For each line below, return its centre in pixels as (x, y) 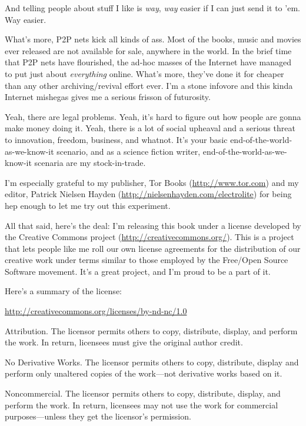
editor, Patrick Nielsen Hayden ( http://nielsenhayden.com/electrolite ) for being (148, 194)
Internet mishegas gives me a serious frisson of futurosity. (108, 97)
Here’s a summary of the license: (63, 291)
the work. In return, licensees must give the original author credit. (124, 342)
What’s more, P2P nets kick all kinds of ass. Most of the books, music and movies (153, 39)
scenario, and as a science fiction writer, (129, 151)
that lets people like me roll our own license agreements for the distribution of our (153, 248)
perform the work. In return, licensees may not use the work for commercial (142, 405)
